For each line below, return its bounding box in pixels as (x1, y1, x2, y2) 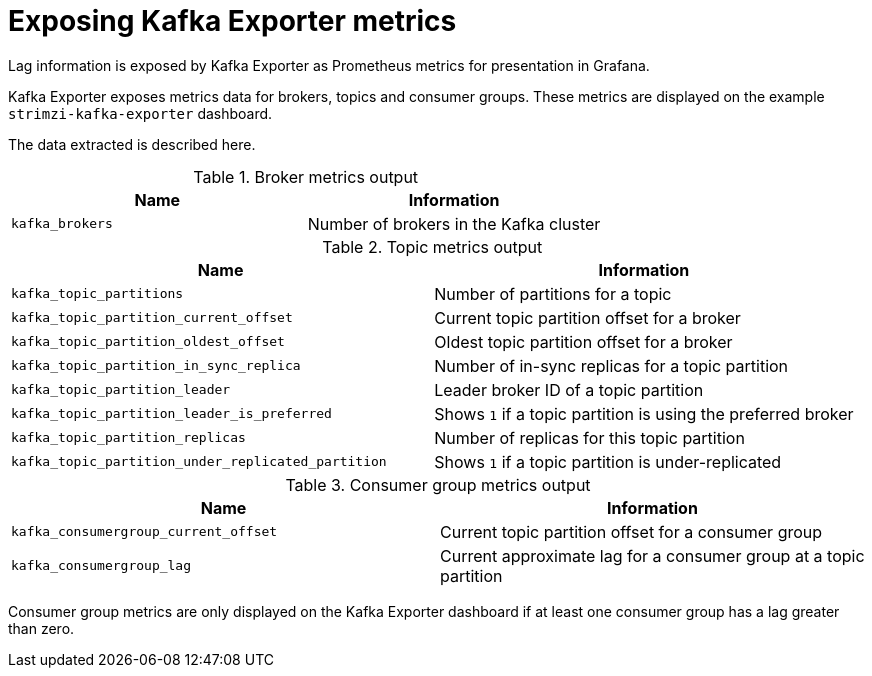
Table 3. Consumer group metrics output (285, 474, 591, 495)
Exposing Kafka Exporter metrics (8, 4, 457, 38)
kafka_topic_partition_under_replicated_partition (11, 454, 387, 470)
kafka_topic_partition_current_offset (11, 310, 293, 326)
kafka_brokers (11, 216, 113, 232)
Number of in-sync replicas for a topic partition (434, 355, 789, 376)
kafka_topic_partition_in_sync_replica (11, 358, 301, 374)
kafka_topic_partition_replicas (11, 430, 246, 446)
